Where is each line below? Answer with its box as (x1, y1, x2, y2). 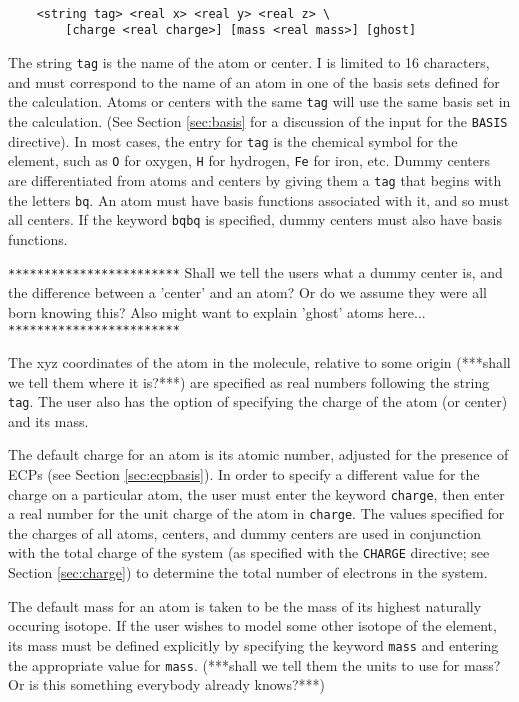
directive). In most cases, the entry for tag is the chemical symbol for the (8, 130, 458, 151)
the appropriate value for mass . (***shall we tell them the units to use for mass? (8, 654, 501, 675)
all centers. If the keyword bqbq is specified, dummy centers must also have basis (8, 209, 503, 230)
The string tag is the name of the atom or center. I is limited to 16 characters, (8, 51, 490, 72)
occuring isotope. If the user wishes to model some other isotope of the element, (8, 615, 497, 636)
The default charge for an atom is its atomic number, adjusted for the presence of (8, 444, 509, 465)
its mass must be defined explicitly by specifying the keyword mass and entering (8, 634, 499, 655)
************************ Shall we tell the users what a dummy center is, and (8, 262, 503, 283)
